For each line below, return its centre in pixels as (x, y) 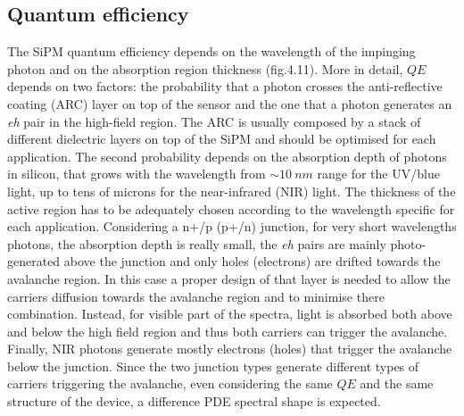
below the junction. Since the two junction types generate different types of (213, 366)
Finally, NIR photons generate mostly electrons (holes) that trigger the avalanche (230, 349)
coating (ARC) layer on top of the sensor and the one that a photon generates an (230, 103)
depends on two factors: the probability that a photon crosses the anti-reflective (225, 86)
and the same (397, 383)
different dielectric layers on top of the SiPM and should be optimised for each (222, 139)
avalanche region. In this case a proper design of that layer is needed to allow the (229, 278)
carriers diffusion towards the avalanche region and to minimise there (196, 296)
